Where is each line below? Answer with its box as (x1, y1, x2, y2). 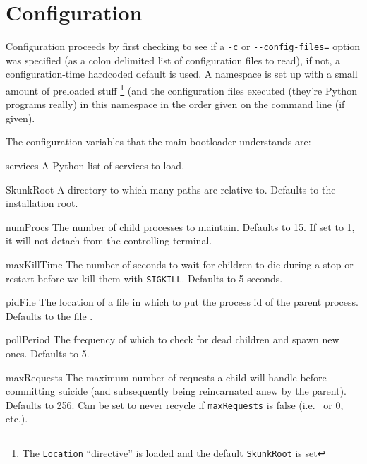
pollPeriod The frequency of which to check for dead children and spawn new (6, 332, 339, 347)
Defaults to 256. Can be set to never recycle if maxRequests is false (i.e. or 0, (6, 397, 344, 412)
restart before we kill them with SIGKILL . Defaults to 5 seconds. (6, 270, 283, 285)
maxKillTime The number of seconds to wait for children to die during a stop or (6, 256, 354, 271)
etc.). (6, 411, 28, 426)
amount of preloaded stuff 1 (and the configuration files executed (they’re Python (6, 81, 357, 97)
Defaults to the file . (6, 308, 93, 323)
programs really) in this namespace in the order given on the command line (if (6, 97, 345, 112)
